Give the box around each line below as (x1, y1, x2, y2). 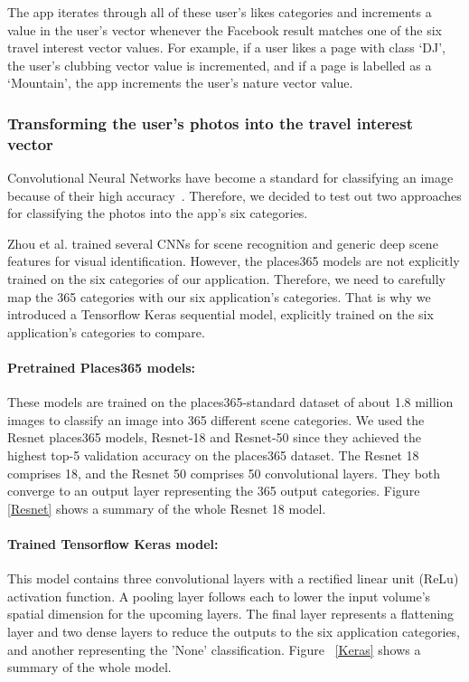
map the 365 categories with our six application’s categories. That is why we (7, 287, 431, 306)
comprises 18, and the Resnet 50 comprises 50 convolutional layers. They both (7, 463, 441, 482)
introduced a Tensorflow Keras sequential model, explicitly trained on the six (7, 305, 434, 324)
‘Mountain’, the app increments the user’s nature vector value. (7, 73, 353, 92)
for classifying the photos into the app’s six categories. (7, 204, 308, 223)
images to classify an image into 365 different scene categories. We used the (7, 410, 425, 429)
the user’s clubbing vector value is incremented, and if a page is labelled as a (7, 55, 432, 74)
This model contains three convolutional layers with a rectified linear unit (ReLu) (7, 569, 459, 588)
